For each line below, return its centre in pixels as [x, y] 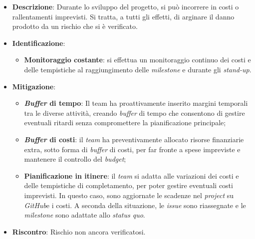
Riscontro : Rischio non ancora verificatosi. [79, 231]
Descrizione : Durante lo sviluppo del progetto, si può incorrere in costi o [126, 6]
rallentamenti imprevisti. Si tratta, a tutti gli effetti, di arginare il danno [123, 16]
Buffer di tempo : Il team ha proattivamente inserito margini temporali [136, 103]
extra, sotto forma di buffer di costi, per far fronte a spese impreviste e [132, 149]
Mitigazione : [34, 86]
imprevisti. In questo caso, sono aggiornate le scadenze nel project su [129, 195]
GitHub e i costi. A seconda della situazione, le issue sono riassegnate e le [135, 205]
